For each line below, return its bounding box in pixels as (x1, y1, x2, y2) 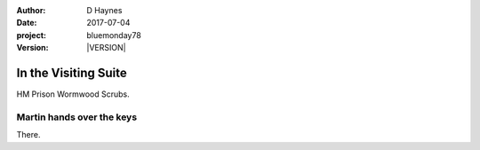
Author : (16, 5, 46, 15)
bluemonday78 (86, 29, 141, 40)
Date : (16, 18, 37, 28)
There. (16, 130, 41, 140)
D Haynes (86, 5, 123, 15)
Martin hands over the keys (16, 111, 138, 123)
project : (16, 29, 46, 40)
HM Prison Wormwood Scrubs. (16, 89, 130, 99)
